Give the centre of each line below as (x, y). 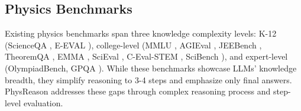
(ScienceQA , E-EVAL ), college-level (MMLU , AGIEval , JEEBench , (133, 45)
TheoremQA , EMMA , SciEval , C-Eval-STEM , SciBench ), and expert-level (146, 56)
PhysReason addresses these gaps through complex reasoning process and (138, 91)
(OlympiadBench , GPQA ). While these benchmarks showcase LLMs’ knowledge (151, 68)
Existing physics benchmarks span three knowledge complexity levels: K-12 (141, 33)
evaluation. (43, 102)
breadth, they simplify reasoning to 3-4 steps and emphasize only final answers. (148, 79)
